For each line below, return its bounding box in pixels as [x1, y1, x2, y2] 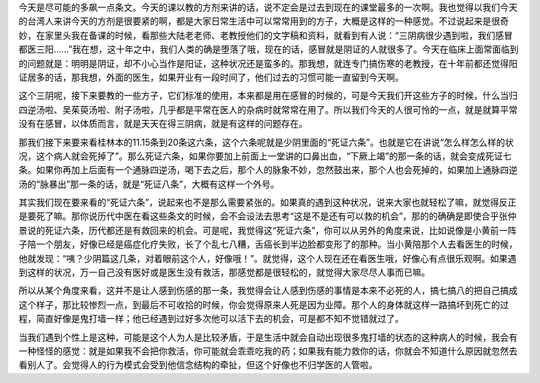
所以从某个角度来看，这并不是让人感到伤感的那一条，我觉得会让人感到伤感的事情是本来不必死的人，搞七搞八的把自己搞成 [18, 285, 518, 297]
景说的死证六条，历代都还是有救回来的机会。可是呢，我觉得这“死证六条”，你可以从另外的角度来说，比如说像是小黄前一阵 [18, 224, 517, 236]
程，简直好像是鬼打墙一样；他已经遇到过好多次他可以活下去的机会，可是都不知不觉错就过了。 [18, 313, 404, 325]
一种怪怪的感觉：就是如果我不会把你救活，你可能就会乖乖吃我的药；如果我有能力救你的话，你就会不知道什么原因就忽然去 [18, 345, 518, 357]
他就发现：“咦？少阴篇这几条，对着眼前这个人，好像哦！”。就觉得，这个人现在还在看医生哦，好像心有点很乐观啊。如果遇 [18, 252, 517, 264]
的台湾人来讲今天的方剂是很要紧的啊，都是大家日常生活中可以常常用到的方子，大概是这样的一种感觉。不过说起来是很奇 [18, 15, 509, 27]
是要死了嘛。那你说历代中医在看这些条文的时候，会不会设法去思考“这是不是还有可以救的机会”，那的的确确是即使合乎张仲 [18, 210, 517, 222]
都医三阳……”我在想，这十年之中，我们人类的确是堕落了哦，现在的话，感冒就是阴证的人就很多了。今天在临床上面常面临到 [18, 43, 519, 55]
